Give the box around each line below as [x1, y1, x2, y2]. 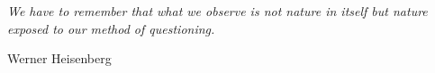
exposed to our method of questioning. [7, 19, 215, 37]
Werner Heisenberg [7, 49, 112, 68]
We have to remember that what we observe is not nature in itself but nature [7, 2, 428, 20]
